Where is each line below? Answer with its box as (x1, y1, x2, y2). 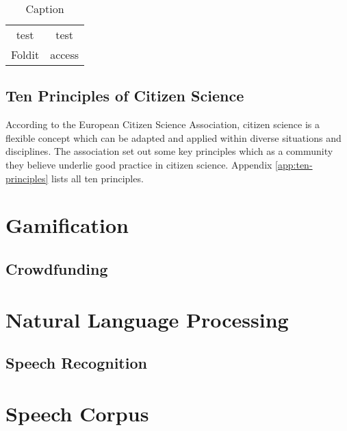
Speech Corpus (5, 399, 149, 427)
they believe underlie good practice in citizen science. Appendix (5, 157, 272, 171)
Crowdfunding (5, 258, 108, 279)
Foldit (11, 47, 40, 62)
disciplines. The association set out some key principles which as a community (5, 144, 333, 158)
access (50, 47, 79, 62)
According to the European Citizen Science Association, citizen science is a (5, 117, 320, 132)
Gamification (5, 211, 129, 239)
